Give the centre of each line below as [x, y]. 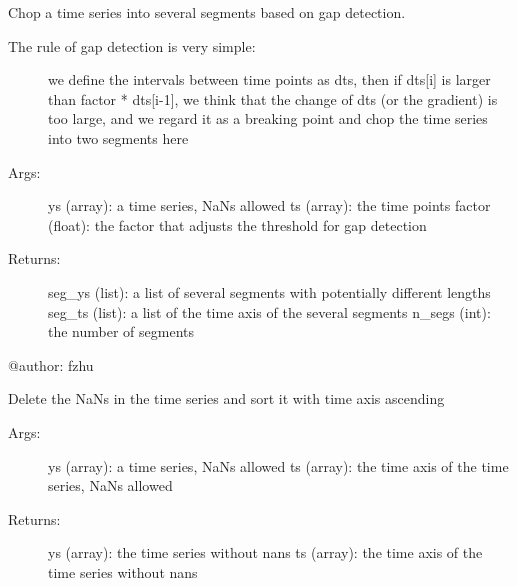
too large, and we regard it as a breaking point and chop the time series [268, 118]
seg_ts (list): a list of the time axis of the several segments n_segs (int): [269, 311]
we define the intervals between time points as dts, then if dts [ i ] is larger [269, 79]
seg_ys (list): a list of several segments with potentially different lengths [269, 291]
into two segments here [118, 137]
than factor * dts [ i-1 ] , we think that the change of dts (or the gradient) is [273, 98]
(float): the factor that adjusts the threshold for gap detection [237, 224]
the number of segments [121, 331]
